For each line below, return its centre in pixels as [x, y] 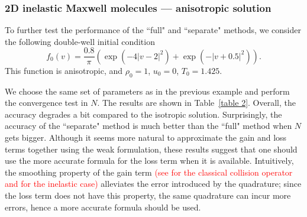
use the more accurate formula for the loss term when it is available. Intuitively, [149, 161]
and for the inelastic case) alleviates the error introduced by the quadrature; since [153, 184]
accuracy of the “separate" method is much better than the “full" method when [148, 126]
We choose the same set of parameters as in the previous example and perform [147, 91]
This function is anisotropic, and [64, 70]
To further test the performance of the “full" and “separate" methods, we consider [153, 30]
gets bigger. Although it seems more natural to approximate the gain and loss [146, 137]
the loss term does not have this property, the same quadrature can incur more [148, 195]
